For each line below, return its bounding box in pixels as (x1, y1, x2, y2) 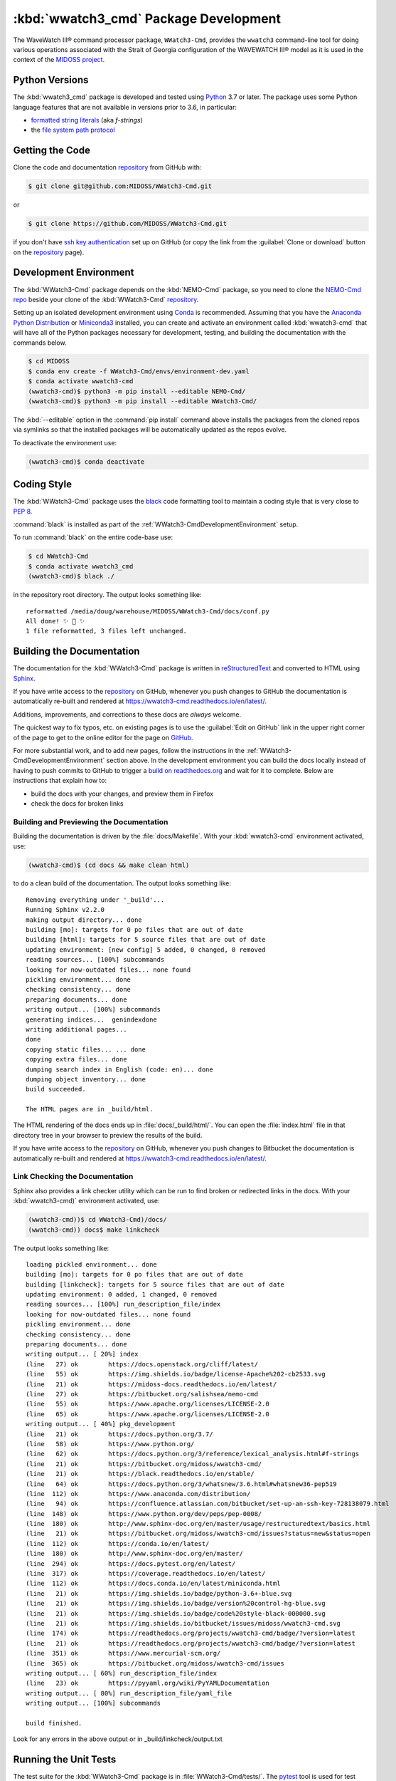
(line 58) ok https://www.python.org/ (26, 1440, 195, 1448)
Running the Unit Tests (13, 1753, 117, 1766)
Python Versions (13, 74, 89, 86)
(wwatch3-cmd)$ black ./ (28, 572, 115, 581)
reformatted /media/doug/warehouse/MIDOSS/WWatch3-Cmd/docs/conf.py (26, 607, 269, 616)
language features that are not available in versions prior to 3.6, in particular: (13, 103, 237, 111)
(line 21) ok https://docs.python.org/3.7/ (26, 1430, 213, 1438)
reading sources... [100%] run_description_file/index (26, 1300, 221, 1309)
